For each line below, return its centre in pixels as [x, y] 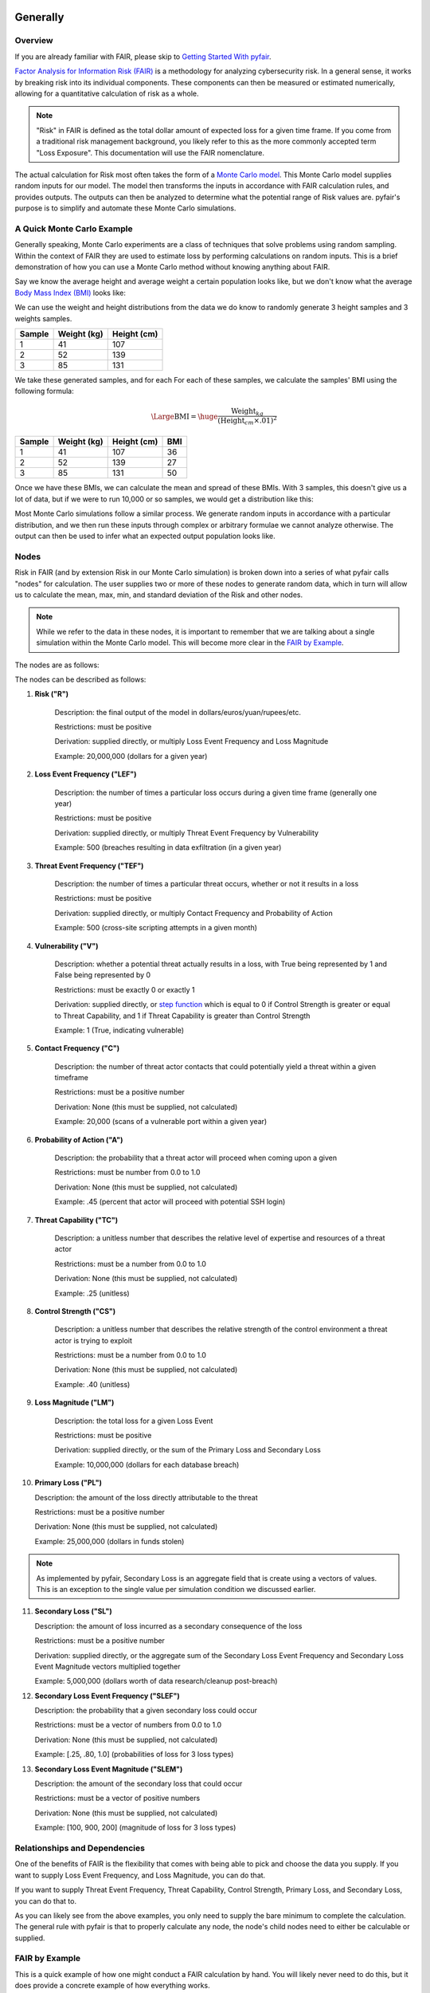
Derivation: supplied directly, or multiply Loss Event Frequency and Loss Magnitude [192, 741]
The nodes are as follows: [57, 665]
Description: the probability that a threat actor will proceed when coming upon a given [196, 1158]
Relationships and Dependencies [80, 1848]
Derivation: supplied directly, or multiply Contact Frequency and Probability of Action [194, 913]
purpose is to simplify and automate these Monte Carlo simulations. [125, 208]
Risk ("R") [52, 694]
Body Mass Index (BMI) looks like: [70, 293]
